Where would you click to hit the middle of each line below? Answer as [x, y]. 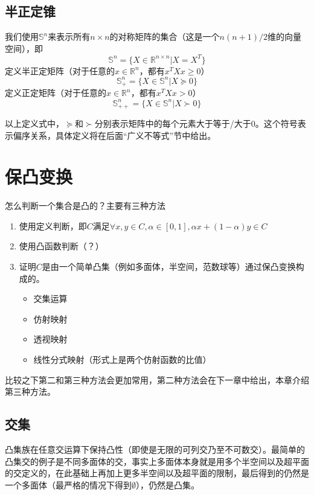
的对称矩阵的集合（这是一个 [165, 37]
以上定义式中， [34, 123]
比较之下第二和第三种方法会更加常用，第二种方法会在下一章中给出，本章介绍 [157, 379]
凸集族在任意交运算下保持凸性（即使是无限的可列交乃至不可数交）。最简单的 [155, 449]
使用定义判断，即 [53, 225]
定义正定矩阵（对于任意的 [56, 93]
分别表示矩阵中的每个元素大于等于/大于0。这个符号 [196, 123]
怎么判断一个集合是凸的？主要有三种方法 [85, 206]
